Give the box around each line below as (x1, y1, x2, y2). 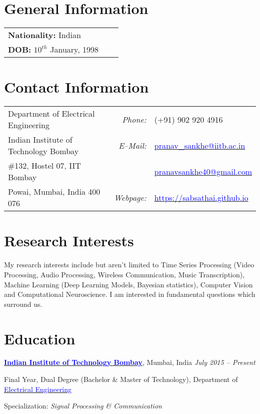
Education (4, 328, 75, 348)
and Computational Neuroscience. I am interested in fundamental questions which (4, 289, 255, 299)
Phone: (122, 113, 146, 125)
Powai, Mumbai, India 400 (8, 186, 100, 198)
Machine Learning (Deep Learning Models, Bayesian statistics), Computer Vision (4, 279, 253, 289)
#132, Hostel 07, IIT (8, 160, 81, 172)
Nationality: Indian (8, 29, 81, 41)
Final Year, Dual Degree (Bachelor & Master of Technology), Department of (4, 374, 238, 384)
